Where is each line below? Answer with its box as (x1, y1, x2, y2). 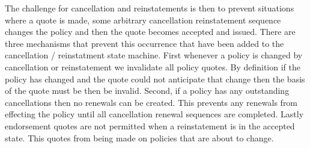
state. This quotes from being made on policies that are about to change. (5, 131, 274, 144)
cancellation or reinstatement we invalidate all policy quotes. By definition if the (5, 60, 300, 73)
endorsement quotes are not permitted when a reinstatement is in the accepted (5, 119, 295, 132)
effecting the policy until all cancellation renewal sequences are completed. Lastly (5, 108, 304, 120)
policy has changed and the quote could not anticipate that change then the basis (5, 72, 305, 85)
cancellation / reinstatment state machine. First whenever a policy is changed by (5, 49, 303, 61)
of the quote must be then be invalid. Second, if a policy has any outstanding (5, 84, 290, 97)
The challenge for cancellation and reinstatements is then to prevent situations (5, 2, 294, 14)
